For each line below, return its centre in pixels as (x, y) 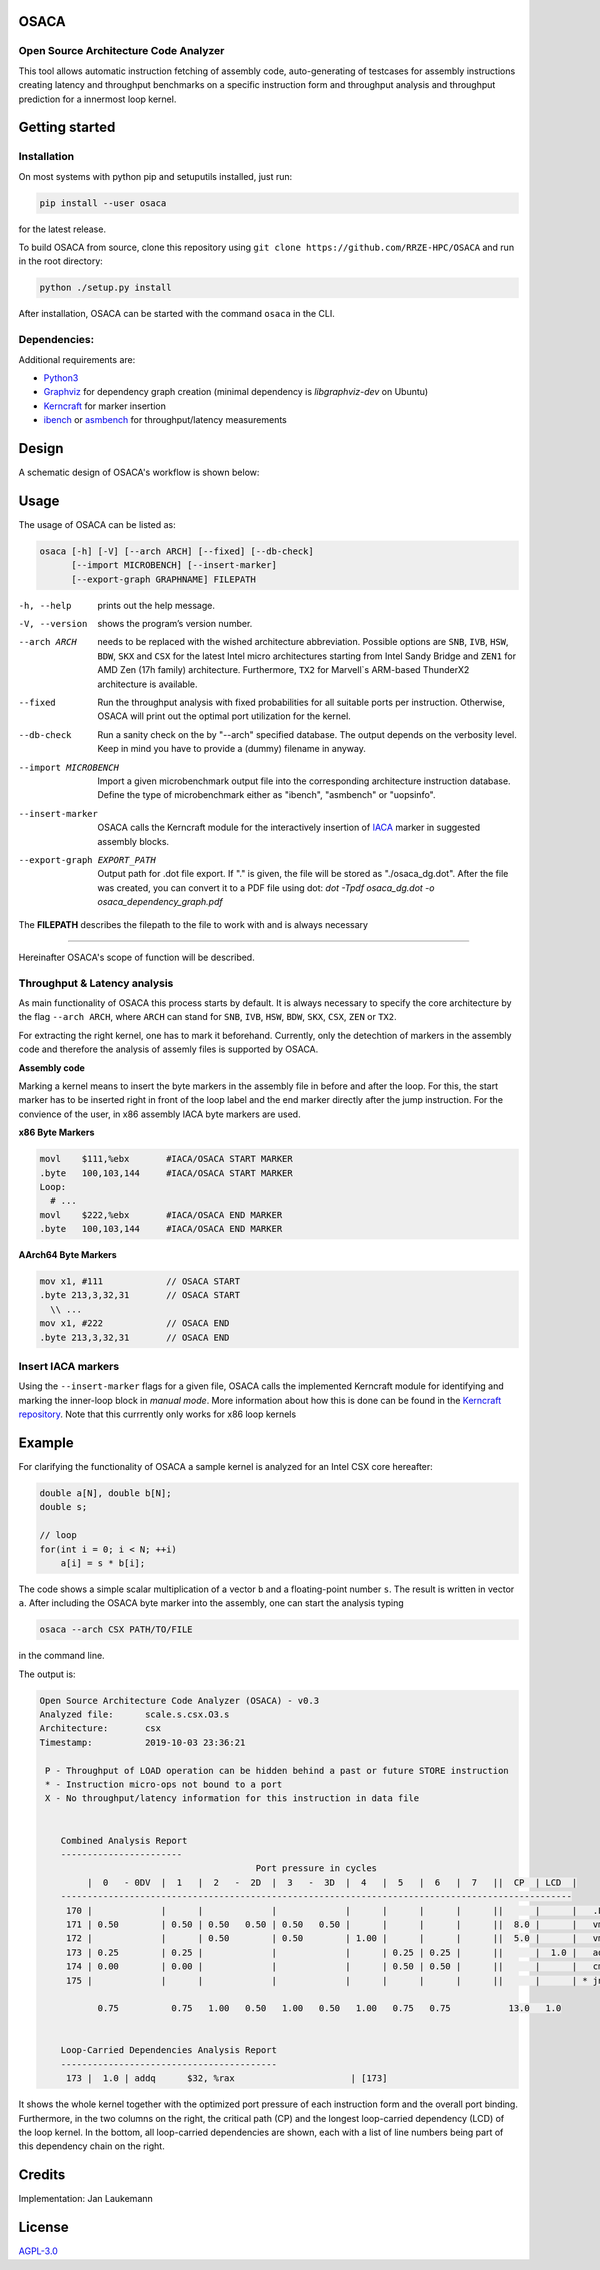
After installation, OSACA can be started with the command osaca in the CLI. (176, 314)
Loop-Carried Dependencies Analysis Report (168, 2050)
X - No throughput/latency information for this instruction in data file (232, 1798)
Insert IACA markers (69, 1366)
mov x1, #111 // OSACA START (139, 1281)
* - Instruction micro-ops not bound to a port (164, 1784)
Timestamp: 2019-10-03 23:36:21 (142, 1742)
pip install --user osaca (103, 203)
